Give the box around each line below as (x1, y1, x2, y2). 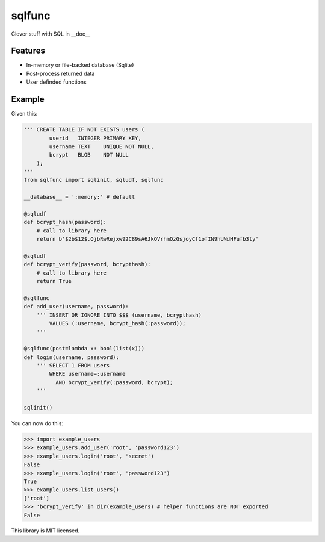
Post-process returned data (26, 70, 95, 77)
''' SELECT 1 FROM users (36, 362, 110, 369)
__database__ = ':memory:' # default (23, 193, 135, 201)
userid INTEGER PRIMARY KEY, (49, 134, 141, 142)
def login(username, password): (23, 354, 120, 361)
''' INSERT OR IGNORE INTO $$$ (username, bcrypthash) (36, 311, 202, 319)
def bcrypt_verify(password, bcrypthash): (23, 261, 151, 268)
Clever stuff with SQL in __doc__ (11, 30, 90, 37)
